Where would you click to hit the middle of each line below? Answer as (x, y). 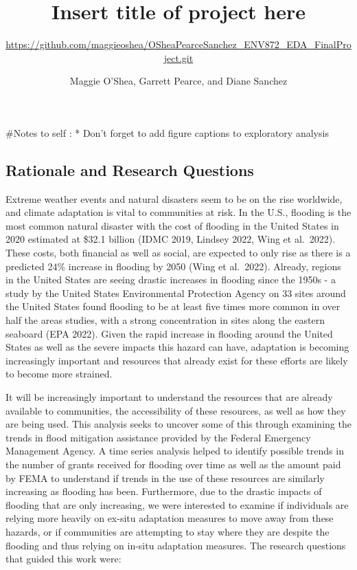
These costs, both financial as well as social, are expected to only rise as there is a (178, 253)
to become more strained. (59, 374)
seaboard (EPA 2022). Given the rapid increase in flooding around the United (169, 333)
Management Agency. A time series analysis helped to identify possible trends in (175, 451)
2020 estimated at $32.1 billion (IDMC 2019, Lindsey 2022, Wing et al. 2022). (171, 239)
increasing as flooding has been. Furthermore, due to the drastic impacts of (164, 491)
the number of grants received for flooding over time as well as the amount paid (173, 464)
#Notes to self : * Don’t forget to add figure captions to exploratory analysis (167, 132)
